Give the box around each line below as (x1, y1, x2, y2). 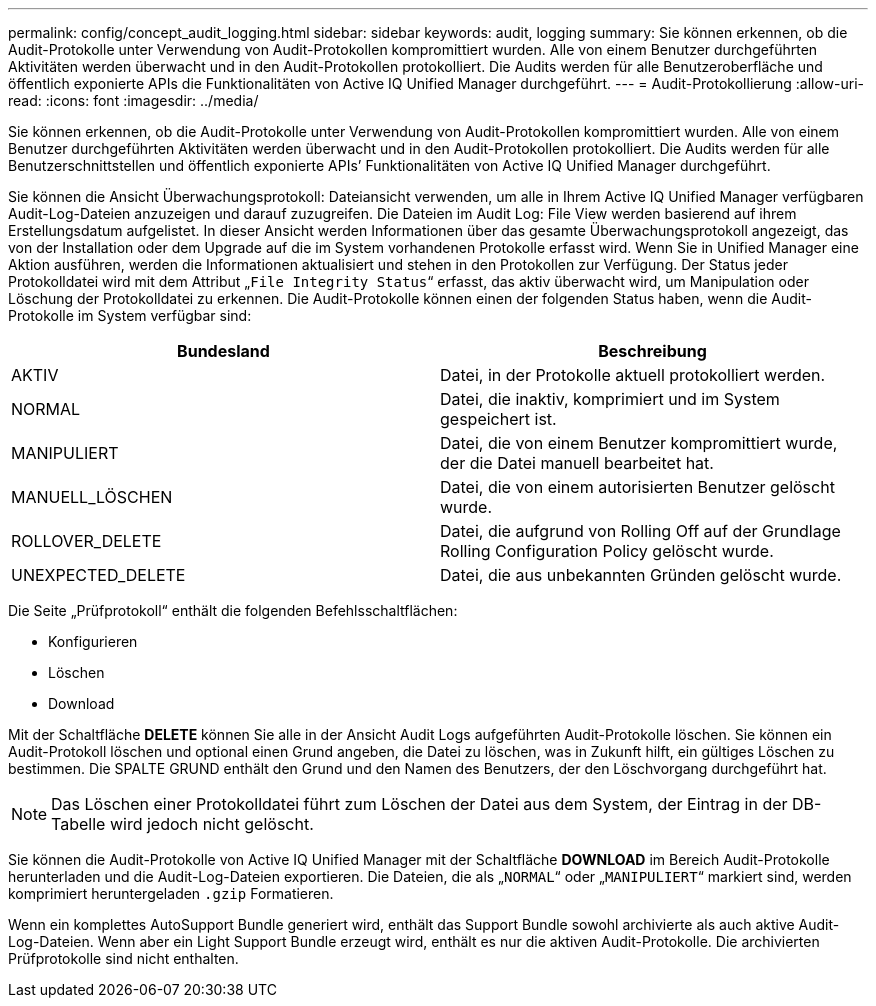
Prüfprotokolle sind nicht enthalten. (8, 950, 239, 967)
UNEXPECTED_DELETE (11, 565, 186, 585)
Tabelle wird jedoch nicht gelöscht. (51, 814, 314, 834)
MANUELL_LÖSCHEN (11, 487, 173, 507)
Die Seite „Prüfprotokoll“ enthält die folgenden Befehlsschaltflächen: (8, 602, 458, 619)
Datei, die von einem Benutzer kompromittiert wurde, (440, 433, 838, 453)
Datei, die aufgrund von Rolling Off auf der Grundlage (440, 521, 841, 541)
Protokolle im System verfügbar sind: (8, 307, 252, 324)
